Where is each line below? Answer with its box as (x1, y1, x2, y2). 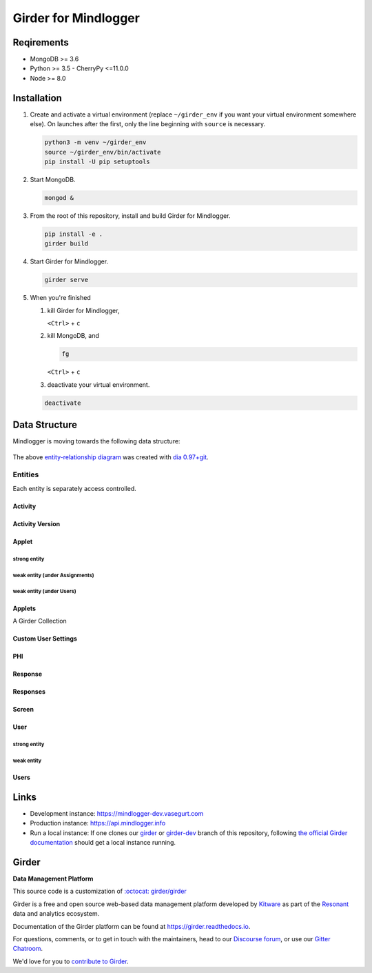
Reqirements (12, 37, 69, 48)
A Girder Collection (12, 617, 67, 625)
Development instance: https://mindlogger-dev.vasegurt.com (30, 809, 204, 817)
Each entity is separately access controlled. (12, 484, 137, 492)
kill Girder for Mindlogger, (47, 306, 120, 314)
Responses (12, 688, 46, 696)
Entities (12, 470, 39, 479)
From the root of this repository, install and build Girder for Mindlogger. (30, 211, 231, 220)
